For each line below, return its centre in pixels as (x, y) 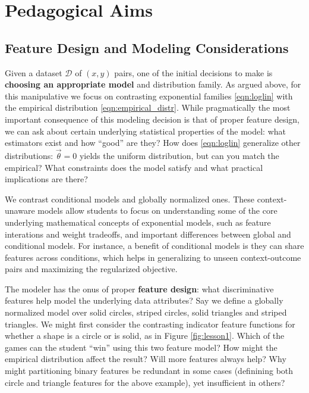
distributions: (29, 155)
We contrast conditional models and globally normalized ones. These (130, 199)
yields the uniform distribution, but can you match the (179, 155)
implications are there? (46, 179)
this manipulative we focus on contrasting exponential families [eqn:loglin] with (149, 96)
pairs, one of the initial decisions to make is (193, 72)
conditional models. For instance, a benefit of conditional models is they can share (154, 246)
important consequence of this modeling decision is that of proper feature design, (152, 119)
